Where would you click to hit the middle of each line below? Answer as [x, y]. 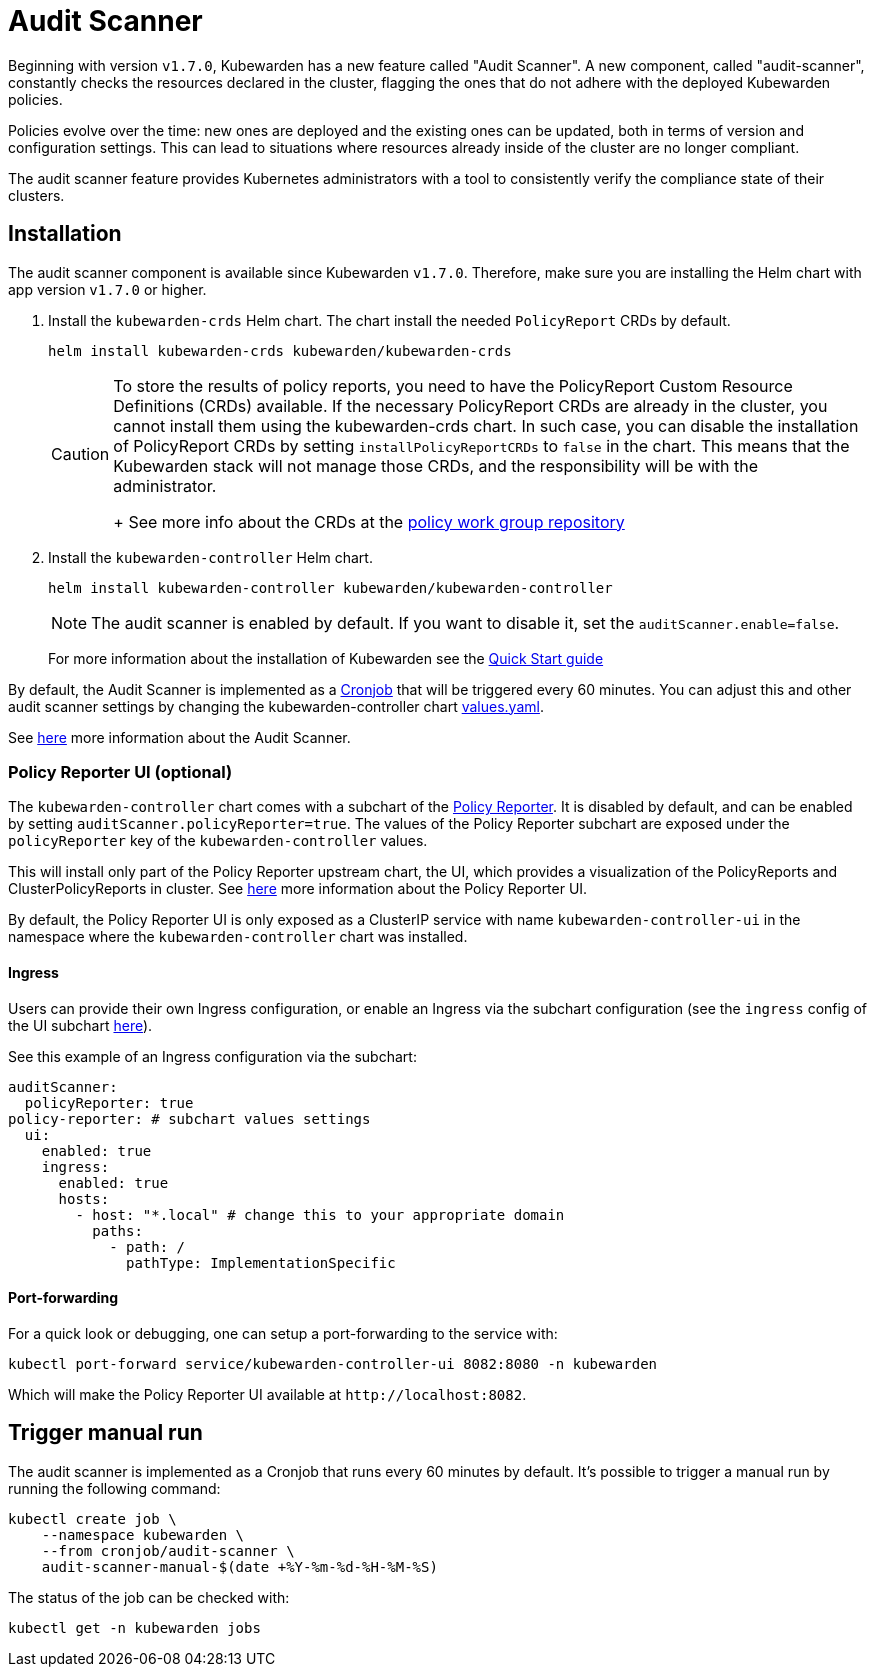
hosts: [84, 1198]
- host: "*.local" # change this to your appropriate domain [320, 1214]
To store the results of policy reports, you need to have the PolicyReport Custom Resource [453, 385]
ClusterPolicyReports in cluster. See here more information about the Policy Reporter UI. [298, 889]
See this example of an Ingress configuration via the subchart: [212, 1056]
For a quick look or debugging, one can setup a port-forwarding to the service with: [283, 1333]
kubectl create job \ [92, 1518]
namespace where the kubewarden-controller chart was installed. [238, 937]
